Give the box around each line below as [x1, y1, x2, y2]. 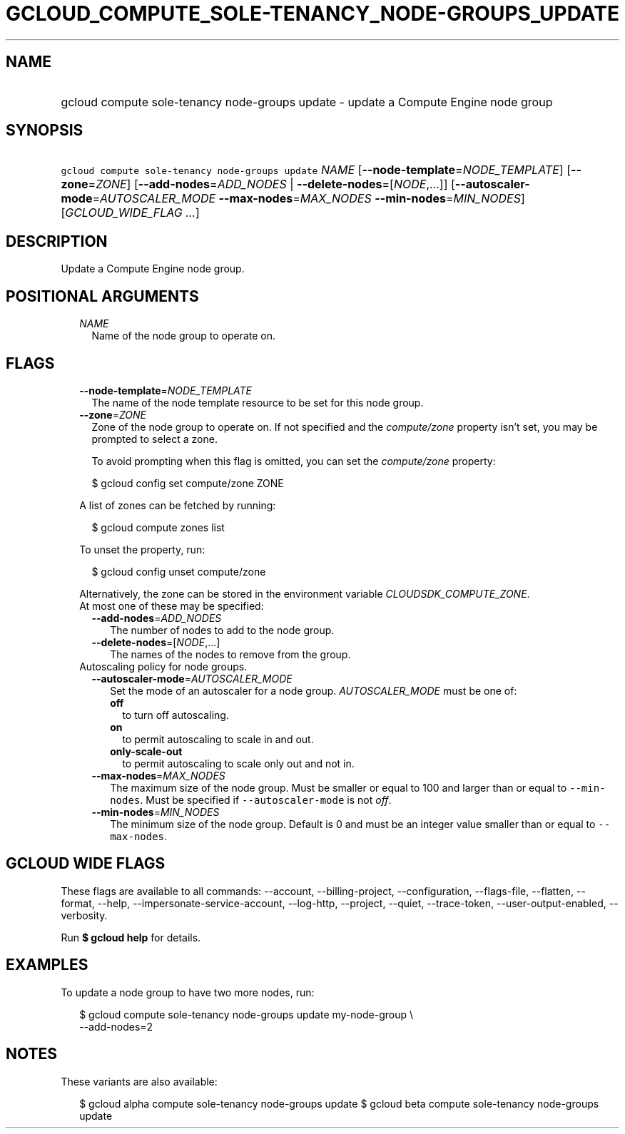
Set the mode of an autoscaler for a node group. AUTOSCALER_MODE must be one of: [110, 684, 517, 697]
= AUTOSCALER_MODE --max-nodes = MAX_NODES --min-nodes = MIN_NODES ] [92, 191, 525, 206]
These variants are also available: [61, 1075, 218, 1088]
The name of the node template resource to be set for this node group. [91, 396, 424, 409]
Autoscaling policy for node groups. [79, 660, 248, 673]
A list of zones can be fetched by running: [79, 499, 276, 511]
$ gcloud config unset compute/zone [91, 565, 266, 578]
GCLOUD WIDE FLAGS [6, 854, 166, 873]
